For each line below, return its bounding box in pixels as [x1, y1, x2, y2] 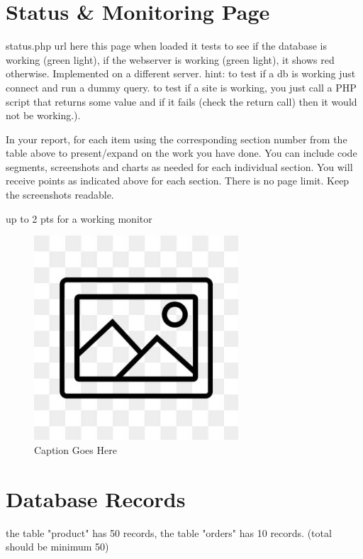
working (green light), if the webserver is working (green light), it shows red [6, 52, 335, 67]
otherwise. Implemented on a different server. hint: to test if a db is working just [6, 66, 356, 81]
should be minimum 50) [6, 539, 109, 554]
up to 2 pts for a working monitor [6, 211, 152, 226]
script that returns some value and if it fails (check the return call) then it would [6, 94, 357, 109]
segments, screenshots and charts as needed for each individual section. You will [6, 159, 353, 174]
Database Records [6, 484, 186, 513]
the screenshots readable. [6, 187, 114, 202]
